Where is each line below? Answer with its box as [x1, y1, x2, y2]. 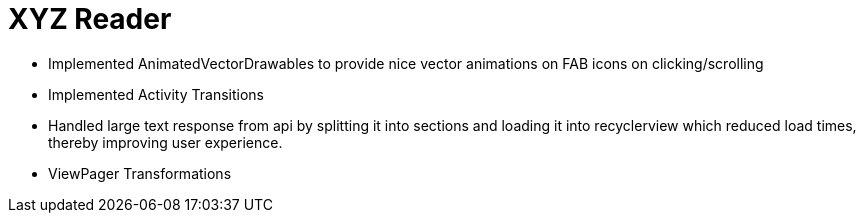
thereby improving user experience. [48, 133, 283, 151]
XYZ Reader [8, 2, 172, 36]
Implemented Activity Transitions [48, 85, 264, 103]
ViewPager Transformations [48, 164, 232, 182]
